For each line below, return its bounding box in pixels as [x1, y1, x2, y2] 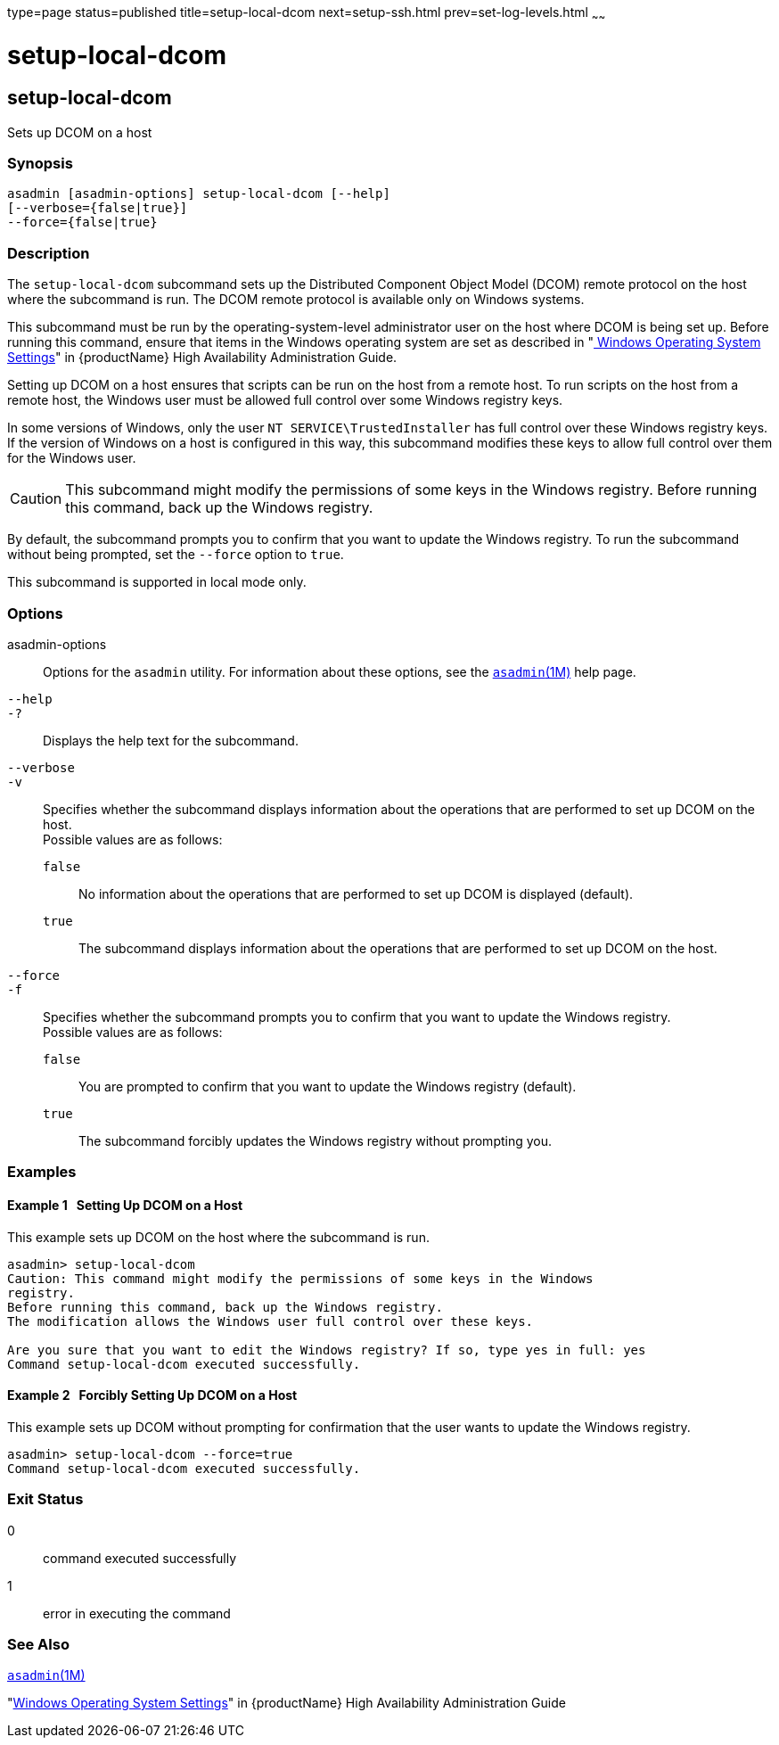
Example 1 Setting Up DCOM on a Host [7, 1197, 243, 1213]
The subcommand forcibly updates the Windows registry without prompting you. [78, 1132, 553, 1148]
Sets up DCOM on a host [7, 124, 152, 140]
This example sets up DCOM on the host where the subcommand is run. [7, 1229, 430, 1245]
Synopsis [7, 154, 73, 173]
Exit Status [7, 1490, 84, 1509]
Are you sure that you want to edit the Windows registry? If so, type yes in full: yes [7, 1342, 646, 1357]
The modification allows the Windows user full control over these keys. [7, 1313, 534, 1329]
